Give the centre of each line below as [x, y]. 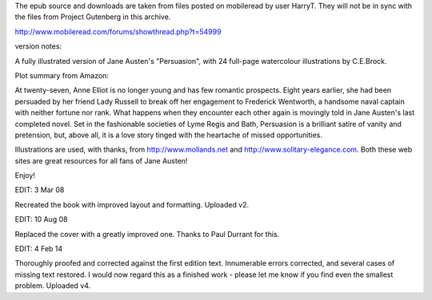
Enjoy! [25, 176]
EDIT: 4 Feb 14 [39, 249]
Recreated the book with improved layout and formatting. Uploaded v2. [132, 204]
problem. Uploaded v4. [53, 286]
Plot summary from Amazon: [62, 75]
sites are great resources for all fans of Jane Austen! [101, 160]
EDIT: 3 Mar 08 [40, 190]
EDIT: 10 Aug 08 [41, 219]
